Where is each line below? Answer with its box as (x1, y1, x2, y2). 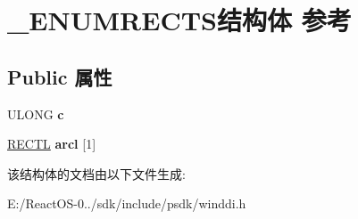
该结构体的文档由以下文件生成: (7, 164, 186, 182)
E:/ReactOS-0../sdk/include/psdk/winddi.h (7, 194, 246, 213)
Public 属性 (7, 62, 112, 90)
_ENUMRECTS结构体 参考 (7, 2, 352, 38)
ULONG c (7, 104, 64, 123)
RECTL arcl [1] (7, 134, 96, 153)
